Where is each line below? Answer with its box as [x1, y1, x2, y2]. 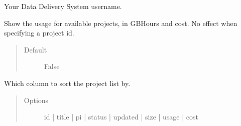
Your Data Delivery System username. [4, 1, 122, 11]
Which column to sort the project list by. [4, 77, 131, 88]
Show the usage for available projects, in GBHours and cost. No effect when [4, 17, 237, 28]
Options [24, 94, 49, 105]
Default [24, 44, 47, 54]
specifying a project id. [4, 27, 74, 38]
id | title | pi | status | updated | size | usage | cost [44, 111, 198, 122]
